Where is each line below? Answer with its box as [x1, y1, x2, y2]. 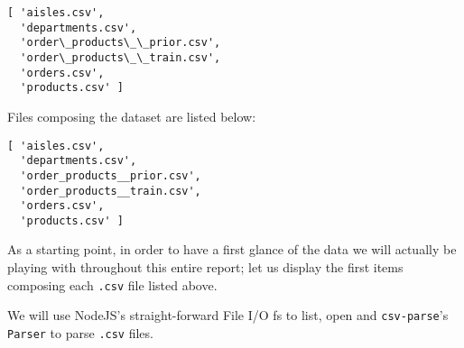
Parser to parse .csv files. [7, 323, 153, 342]
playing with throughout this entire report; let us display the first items [7, 258, 404, 277]
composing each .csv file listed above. [7, 275, 218, 294]
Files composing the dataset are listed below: [7, 106, 256, 125]
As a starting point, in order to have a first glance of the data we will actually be [7, 240, 457, 259]
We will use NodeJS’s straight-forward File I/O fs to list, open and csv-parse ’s [7, 306, 449, 325]
